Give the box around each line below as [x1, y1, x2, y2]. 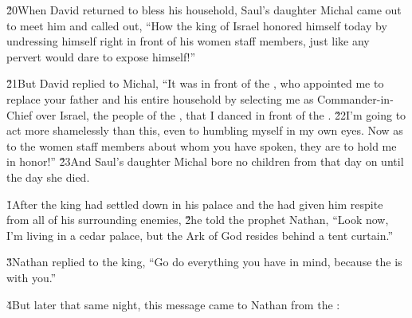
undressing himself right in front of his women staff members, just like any [6, 33, 370, 49]
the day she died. [6, 168, 90, 185]
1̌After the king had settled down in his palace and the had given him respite [6, 195, 383, 212]
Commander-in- [317, 90, 394, 107]
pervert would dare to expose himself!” [6, 48, 196, 65]
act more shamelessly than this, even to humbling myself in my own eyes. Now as [6, 122, 403, 139]
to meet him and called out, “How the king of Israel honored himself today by [6, 17, 387, 33]
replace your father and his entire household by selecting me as [6, 90, 314, 107]
